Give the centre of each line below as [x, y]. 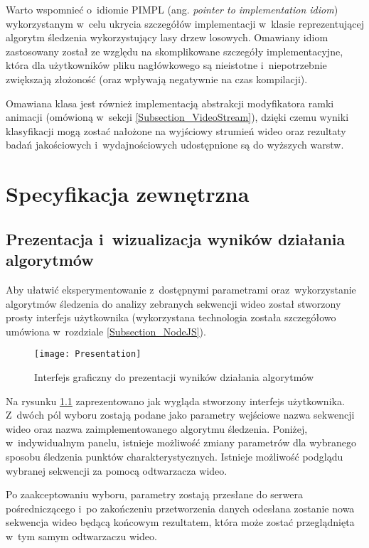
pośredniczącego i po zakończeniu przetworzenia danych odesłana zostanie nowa [180, 508]
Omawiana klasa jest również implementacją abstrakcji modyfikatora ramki [170, 103]
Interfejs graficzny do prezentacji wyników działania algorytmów [174, 376]
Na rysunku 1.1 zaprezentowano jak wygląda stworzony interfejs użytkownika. [175, 401]
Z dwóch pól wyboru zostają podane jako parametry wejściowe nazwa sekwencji [180, 415]
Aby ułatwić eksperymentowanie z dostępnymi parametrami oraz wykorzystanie [181, 289]
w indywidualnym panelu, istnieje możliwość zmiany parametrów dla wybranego [181, 442]
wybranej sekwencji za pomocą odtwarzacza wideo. [117, 470]
